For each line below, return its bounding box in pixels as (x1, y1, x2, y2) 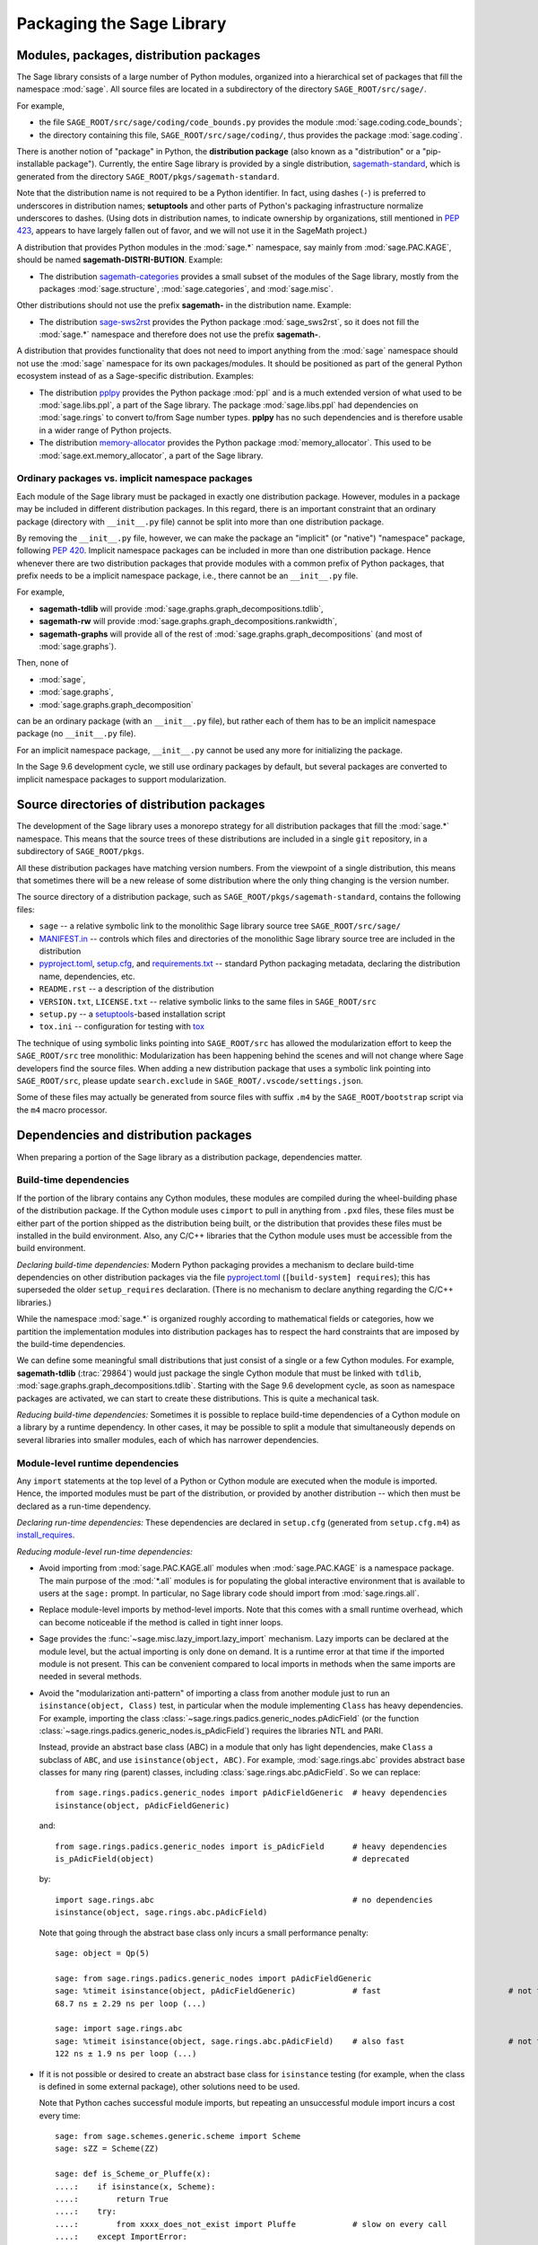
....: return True (55, 2194, 169, 2205)
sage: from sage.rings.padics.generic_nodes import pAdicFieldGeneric (55, 1973, 372, 1984)
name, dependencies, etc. (39, 971, 135, 982)
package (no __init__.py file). (16, 728, 136, 739)
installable (16, 158, 55, 170)
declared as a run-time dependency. (16, 1501, 152, 1511)
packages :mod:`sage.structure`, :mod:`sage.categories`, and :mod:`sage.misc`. (39, 283, 334, 294)
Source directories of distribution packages (16, 797, 265, 813)
